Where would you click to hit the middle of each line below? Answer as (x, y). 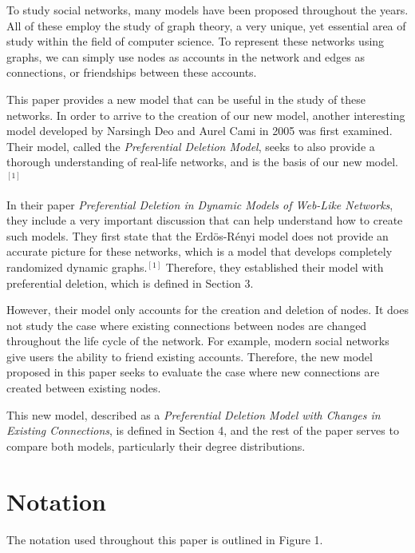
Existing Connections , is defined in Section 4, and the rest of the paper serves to (203, 430)
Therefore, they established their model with (275, 267)
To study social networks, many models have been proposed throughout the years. (207, 10)
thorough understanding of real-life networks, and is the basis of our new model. (203, 162)
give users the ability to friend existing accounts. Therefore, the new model (190, 356)
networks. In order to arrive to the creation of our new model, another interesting (206, 115)
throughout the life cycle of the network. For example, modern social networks (198, 341)
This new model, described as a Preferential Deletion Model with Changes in (194, 414)
